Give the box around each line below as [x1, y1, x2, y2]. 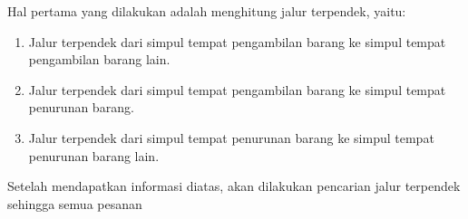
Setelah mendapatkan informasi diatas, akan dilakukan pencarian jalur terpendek [7, 176, 461, 195]
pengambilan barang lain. [28, 50, 171, 69]
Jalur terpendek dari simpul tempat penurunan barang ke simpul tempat [28, 128, 434, 147]
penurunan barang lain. [28, 146, 160, 165]
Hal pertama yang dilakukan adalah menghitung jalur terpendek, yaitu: [7, 2, 406, 20]
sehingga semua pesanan [7, 194, 142, 213]
